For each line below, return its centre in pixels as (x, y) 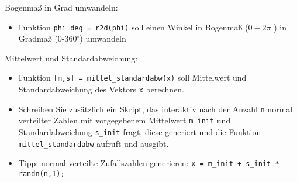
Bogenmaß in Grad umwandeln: (61, 7)
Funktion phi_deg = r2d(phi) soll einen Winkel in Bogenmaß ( (133, 27)
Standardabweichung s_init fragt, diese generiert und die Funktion (140, 132)
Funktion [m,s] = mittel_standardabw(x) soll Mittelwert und (132, 78)
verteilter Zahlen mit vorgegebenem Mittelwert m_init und (125, 120)
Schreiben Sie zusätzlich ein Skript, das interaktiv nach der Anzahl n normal (156, 109)
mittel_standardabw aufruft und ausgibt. (94, 143)
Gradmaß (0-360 (48, 38)
